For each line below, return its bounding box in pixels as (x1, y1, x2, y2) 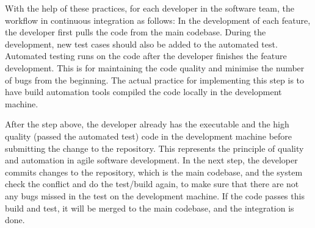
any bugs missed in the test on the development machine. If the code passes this (5, 189, 305, 202)
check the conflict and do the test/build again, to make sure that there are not (5, 177, 299, 190)
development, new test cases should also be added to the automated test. (5, 37, 278, 50)
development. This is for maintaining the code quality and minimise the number (5, 61, 305, 74)
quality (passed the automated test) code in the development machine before (5, 129, 292, 142)
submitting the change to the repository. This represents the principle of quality (5, 141, 304, 154)
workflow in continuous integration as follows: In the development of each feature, (5, 13, 311, 26)
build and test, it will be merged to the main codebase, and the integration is (5, 201, 294, 214)
